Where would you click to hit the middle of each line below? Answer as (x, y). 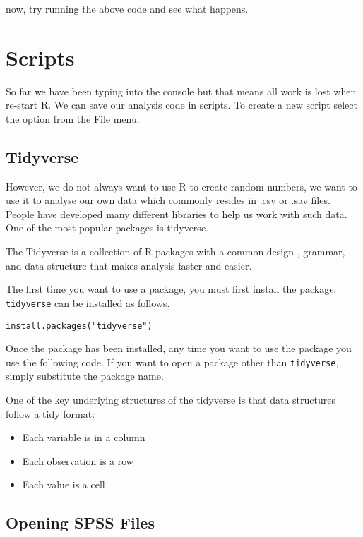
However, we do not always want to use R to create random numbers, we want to (181, 186)
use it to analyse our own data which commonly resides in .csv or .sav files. (168, 200)
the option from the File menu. (73, 118)
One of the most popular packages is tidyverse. (107, 228)
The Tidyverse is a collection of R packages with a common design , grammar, (175, 252)
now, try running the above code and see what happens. (127, 8)
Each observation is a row (78, 460)
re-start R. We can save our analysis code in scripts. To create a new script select (181, 105)
